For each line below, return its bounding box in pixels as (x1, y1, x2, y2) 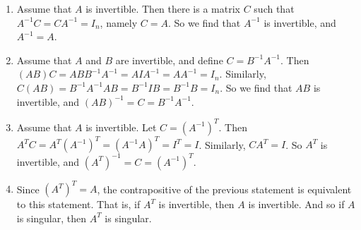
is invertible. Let (85, 119, 157, 134)
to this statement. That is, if (16, 197, 141, 212)
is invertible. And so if (248, 197, 345, 212)
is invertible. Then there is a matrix (85, 1, 240, 16)
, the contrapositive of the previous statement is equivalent (97, 181, 352, 196)
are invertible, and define (115, 52, 223, 67)
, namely (100, 15, 138, 30)
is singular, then (16, 210, 87, 225)
